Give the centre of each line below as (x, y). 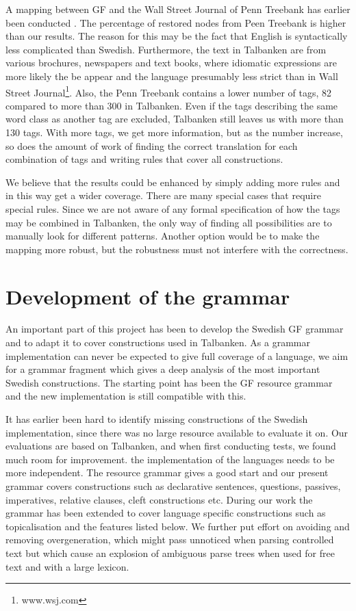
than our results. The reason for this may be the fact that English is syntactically (177, 36)
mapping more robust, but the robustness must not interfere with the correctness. (177, 249)
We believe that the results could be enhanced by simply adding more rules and (173, 182)
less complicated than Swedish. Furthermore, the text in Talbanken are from (166, 49)
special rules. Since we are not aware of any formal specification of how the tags (173, 208)
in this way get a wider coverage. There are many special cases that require (163, 195)
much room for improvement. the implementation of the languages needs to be (170, 459)
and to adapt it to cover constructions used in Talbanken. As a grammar (158, 342)
